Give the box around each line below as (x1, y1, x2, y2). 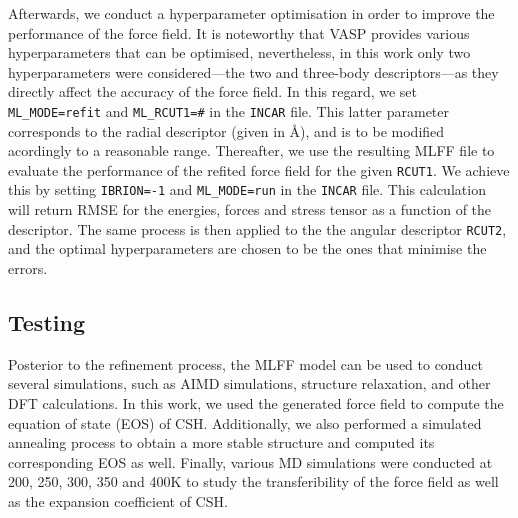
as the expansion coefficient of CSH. (8, 490, 228, 511)
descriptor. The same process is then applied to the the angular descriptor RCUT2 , (8, 218, 507, 239)
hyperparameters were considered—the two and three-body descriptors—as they (8, 61, 499, 82)
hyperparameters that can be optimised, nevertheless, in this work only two (8, 42, 471, 63)
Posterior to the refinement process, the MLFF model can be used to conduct (8, 353, 483, 374)
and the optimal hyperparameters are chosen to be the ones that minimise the (8, 238, 487, 259)
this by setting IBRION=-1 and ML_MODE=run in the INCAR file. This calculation (8, 179, 486, 200)
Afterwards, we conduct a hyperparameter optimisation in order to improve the (8, 3, 495, 23)
